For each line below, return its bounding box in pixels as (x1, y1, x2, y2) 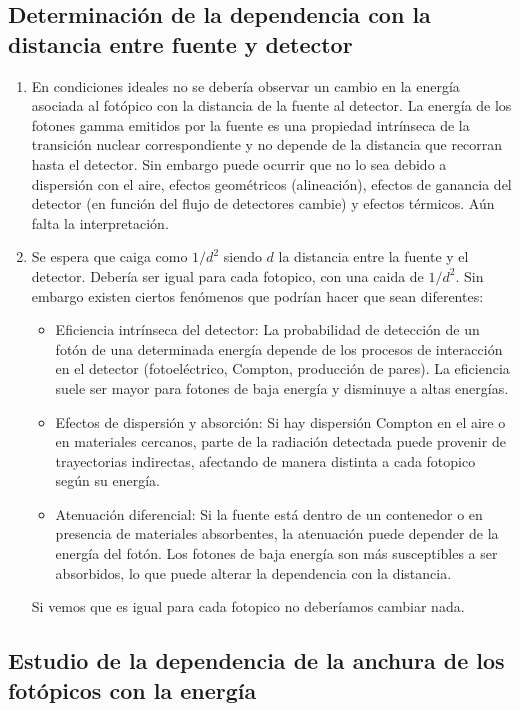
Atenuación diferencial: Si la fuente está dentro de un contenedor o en (55, 503, 483, 524)
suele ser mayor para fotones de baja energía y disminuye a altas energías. (55, 377, 509, 398)
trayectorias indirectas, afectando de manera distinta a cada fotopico (55, 450, 476, 471)
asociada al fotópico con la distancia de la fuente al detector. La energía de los (31, 95, 512, 116)
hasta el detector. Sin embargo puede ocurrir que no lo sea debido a (31, 153, 447, 174)
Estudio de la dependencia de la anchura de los (8, 645, 505, 676)
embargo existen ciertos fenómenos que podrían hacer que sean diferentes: (31, 285, 484, 306)
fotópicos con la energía (8, 674, 257, 705)
